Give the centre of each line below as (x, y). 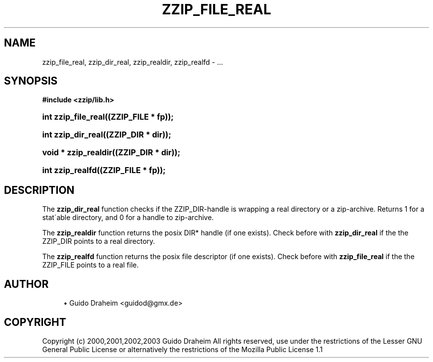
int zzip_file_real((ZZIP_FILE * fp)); (108, 117)
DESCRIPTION (39, 190)
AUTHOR (26, 284)
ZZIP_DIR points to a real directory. (99, 241)
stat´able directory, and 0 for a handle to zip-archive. (128, 218)
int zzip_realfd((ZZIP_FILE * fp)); (104, 170)
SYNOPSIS (31, 81)
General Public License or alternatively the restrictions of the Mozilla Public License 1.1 (182, 349)
